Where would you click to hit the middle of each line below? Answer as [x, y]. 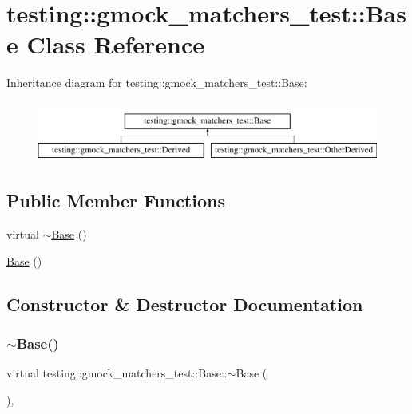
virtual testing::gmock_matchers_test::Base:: [117, 373]
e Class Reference [105, 44]
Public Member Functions [116, 201]
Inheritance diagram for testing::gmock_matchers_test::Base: [157, 83]
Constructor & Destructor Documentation [185, 304]
